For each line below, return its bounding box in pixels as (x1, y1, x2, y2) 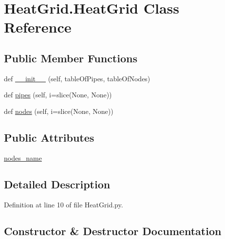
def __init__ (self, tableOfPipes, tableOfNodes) (4, 73, 150, 83)
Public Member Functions (4, 50, 137, 65)
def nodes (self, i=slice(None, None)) (4, 106, 113, 116)
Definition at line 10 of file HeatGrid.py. (4, 199, 123, 209)
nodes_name (4, 152, 42, 163)
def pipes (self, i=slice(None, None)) (4, 90, 112, 100)
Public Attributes (4, 129, 94, 145)
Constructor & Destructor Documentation (4, 223, 222, 238)
